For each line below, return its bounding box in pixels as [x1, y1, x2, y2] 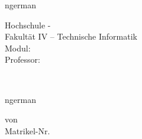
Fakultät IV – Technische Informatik [5, 30, 137, 43]
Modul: [5, 41, 31, 54]
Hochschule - [5, 18, 51, 31]
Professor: [5, 53, 40, 66]
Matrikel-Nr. [5, 124, 50, 137]
